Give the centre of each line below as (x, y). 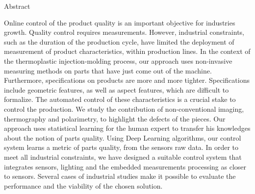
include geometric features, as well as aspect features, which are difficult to (116, 89)
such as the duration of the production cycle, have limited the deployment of (119, 41)
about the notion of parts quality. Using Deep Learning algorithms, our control (123, 137)
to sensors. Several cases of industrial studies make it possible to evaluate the (120, 176)
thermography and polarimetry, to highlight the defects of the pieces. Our (115, 118)
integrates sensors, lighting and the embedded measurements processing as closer (125, 166)
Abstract (17, 6)
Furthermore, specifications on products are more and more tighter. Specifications (127, 80)
